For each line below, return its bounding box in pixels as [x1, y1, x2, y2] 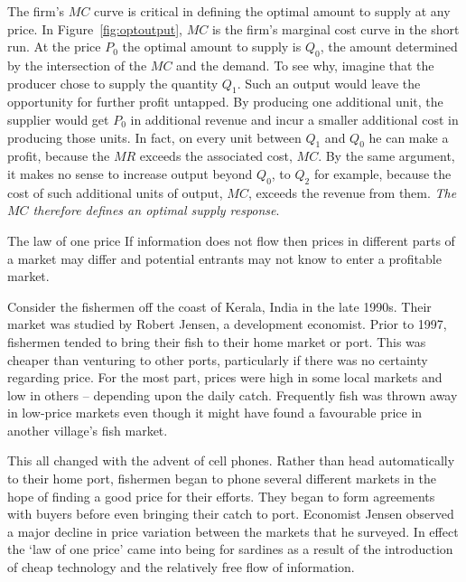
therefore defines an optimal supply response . [33, 201, 280, 220]
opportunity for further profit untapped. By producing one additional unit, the [7, 92, 443, 111]
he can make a [368, 127, 449, 146]
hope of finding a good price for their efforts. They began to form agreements [7, 486, 435, 505]
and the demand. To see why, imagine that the [176, 55, 434, 74]
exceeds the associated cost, [139, 146, 293, 165]
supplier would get [7, 109, 109, 128]
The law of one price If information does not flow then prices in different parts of [7, 230, 455, 249]
